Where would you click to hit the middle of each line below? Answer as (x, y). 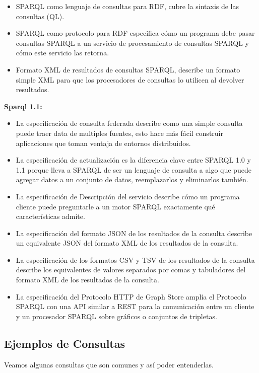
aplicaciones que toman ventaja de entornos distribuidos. (103, 143)
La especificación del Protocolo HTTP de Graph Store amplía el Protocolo (131, 296)
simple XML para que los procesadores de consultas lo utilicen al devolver (130, 79)
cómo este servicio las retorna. (62, 53)
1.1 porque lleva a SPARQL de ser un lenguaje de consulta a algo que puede (134, 169)
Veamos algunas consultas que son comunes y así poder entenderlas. (109, 364)
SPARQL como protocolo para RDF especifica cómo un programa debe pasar (135, 33)
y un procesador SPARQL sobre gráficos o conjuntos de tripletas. (116, 316)
